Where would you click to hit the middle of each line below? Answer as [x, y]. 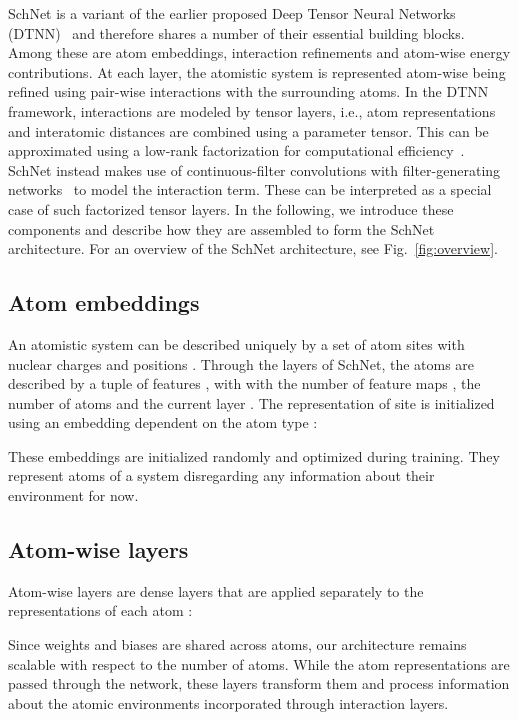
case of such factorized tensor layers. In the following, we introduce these [231, 208]
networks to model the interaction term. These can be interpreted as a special [250, 189]
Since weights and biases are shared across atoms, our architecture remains [237, 644]
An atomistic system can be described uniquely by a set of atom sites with [236, 343]
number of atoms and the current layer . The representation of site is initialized [251, 402]
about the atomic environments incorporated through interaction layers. [228, 702]
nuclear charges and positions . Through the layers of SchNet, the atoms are [241, 363]
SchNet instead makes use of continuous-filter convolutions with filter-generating [254, 169]
